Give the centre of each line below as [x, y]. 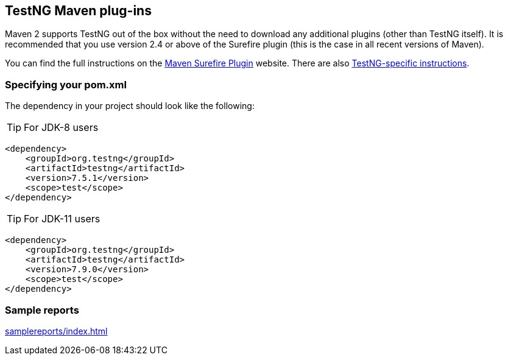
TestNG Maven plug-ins [78, 11]
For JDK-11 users [62, 219]
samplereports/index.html [56, 331]
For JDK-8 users [61, 128]
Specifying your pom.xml [66, 84]
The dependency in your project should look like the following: [130, 106]
